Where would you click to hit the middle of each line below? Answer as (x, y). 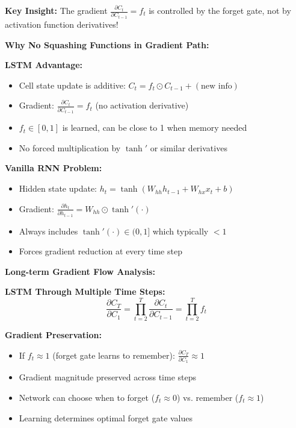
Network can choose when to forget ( (87, 398)
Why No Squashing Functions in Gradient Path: (107, 44)
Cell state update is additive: (72, 85)
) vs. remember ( (208, 398)
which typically (180, 231)
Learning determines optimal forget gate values (106, 417)
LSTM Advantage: (44, 65)
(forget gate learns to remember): (114, 355)
